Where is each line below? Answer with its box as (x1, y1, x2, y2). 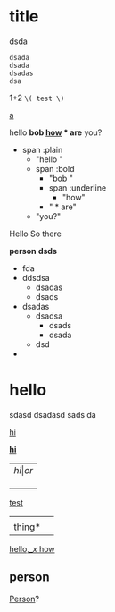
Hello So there (9, 228, 62, 239)
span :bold (35, 163, 75, 174)
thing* (13, 521, 42, 533)
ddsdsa (21, 272, 51, 283)
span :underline (48, 182, 107, 193)
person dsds (9, 245, 58, 256)
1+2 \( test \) (9, 92, 65, 103)
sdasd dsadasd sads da (9, 409, 96, 420)
